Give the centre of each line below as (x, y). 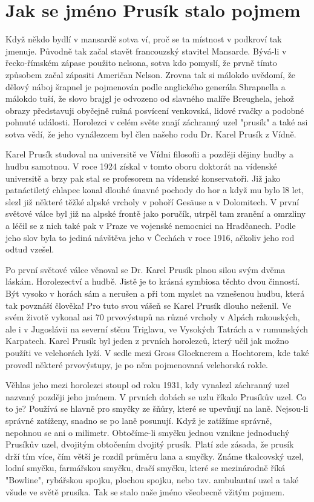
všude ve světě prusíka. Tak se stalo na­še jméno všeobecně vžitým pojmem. (145, 491)
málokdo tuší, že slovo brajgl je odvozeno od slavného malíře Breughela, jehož (150, 98)
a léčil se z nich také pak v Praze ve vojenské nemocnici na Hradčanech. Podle (151, 226)
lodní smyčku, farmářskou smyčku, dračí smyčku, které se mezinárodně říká (146, 468)
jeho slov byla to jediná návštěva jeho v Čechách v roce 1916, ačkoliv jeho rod (150, 237)
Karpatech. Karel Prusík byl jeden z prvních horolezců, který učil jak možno (147, 341)
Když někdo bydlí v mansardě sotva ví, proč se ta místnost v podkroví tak (144, 39)
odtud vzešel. (30, 249)
